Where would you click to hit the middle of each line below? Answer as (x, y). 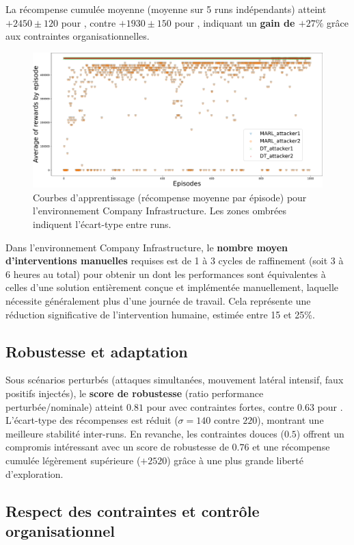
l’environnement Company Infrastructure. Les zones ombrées (160, 211)
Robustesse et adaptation (97, 351)
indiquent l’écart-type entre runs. (102, 224)
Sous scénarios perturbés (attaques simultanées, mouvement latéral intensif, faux (175, 380)
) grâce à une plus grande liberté (235, 460)
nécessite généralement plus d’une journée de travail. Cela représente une (158, 301)
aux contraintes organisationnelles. (78, 36)
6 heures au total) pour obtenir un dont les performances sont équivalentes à (166, 274)
